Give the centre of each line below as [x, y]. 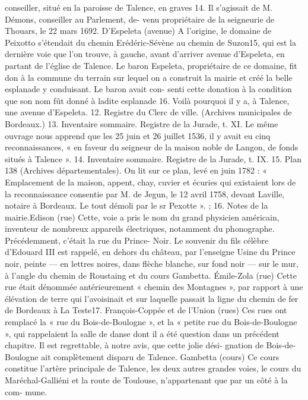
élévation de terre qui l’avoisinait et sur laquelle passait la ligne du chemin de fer [152, 298]
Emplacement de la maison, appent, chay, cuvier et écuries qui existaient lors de [150, 182]
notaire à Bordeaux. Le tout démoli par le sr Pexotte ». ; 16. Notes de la [136, 205]
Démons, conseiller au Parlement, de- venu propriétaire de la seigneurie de [140, 19]
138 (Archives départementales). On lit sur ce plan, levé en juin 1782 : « [136, 170]
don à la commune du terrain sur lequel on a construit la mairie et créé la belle [149, 77]
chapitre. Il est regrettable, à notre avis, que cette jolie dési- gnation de [134, 345]
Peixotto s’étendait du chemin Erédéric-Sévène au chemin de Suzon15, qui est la [150, 42]
